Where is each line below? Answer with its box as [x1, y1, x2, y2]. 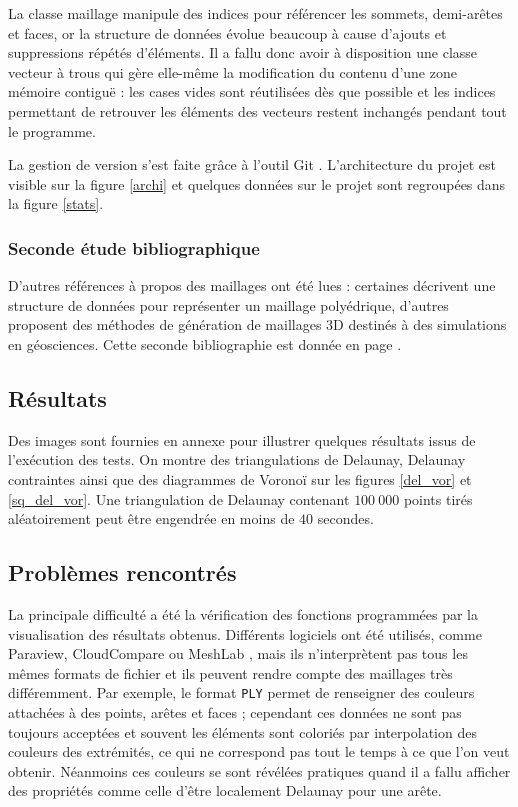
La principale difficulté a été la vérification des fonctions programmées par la [8, 603, 478, 624]
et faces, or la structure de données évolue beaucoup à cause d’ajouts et [8, 22, 447, 43]
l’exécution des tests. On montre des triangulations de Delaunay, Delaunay [8, 449, 466, 470]
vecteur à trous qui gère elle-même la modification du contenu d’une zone [8, 61, 457, 82]
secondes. [317, 508, 374, 529]
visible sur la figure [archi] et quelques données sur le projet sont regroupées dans [8, 173, 506, 194]
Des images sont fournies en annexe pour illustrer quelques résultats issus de [8, 429, 476, 450]
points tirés [403, 488, 473, 509]
